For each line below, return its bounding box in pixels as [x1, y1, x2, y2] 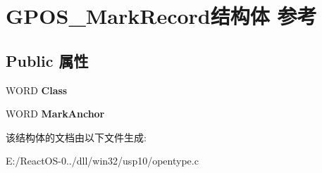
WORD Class [6, 82, 68, 97]
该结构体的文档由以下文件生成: [6, 129, 147, 144]
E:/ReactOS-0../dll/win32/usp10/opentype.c [6, 153, 199, 168]
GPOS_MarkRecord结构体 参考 [6, 1, 317, 30]
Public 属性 [6, 49, 89, 71]
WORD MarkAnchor [6, 106, 105, 121]
